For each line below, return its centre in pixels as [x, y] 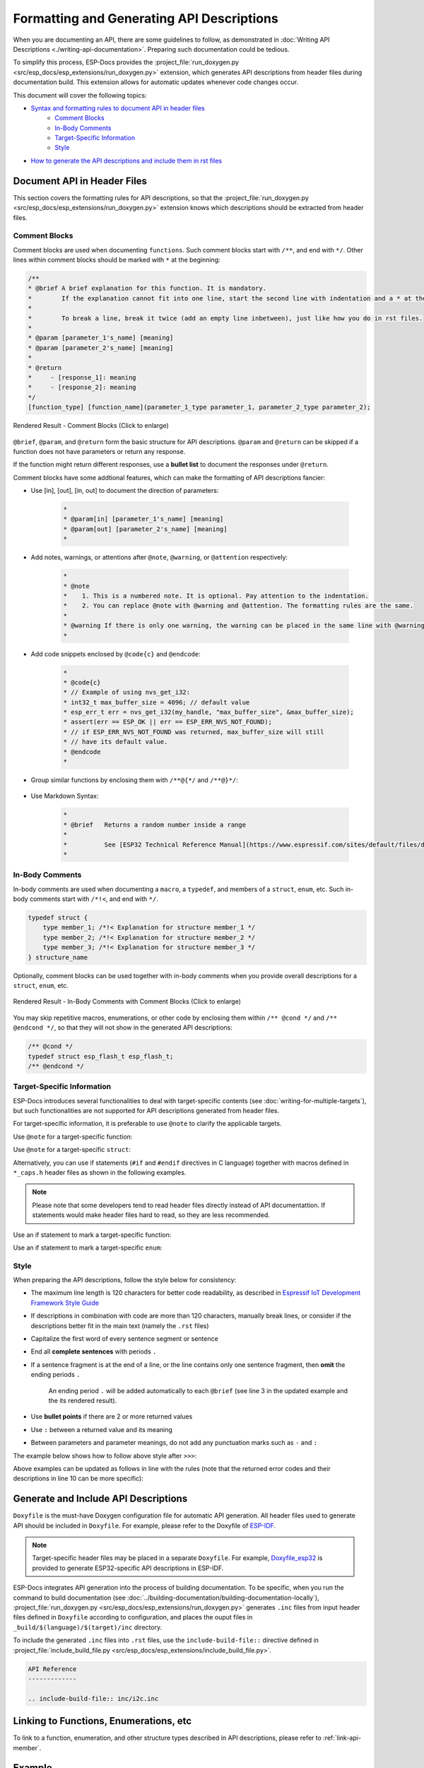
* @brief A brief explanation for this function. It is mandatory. [147, 289]
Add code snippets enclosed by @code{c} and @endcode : [116, 653]
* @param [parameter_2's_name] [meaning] [101, 348]
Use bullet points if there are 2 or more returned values [112, 1417]
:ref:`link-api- [342, 1738]
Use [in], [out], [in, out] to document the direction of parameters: [125, 491]
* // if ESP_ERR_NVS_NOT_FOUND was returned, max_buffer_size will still [194, 732]
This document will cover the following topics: [80, 95]
